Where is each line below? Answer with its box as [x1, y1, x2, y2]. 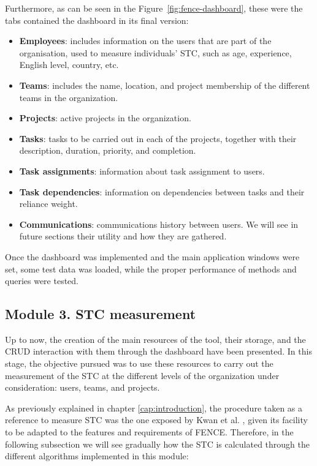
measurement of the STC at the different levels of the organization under [5, 369, 280, 381]
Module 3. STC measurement [5, 304, 196, 323]
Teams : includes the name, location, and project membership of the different [19, 78, 310, 91]
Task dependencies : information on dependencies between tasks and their [19, 185, 305, 198]
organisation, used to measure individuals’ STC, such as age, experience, [19, 46, 292, 59]
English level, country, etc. [19, 58, 119, 71]
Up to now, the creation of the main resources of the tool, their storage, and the [5, 333, 306, 345]
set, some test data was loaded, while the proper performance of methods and [5, 262, 297, 275]
